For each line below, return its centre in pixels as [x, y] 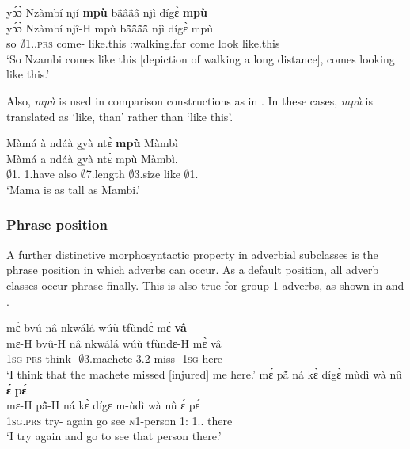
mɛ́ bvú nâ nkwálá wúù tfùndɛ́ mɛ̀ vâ [97, 327]
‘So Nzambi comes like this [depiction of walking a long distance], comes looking [201, 58]
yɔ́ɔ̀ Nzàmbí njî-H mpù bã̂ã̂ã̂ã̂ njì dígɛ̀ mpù [110, 27]
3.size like [157, 174]
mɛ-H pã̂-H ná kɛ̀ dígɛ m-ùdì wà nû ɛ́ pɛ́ [103, 405]
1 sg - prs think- [41, 358]
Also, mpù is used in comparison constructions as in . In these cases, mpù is [190, 100]
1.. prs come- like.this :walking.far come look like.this [153, 43]
